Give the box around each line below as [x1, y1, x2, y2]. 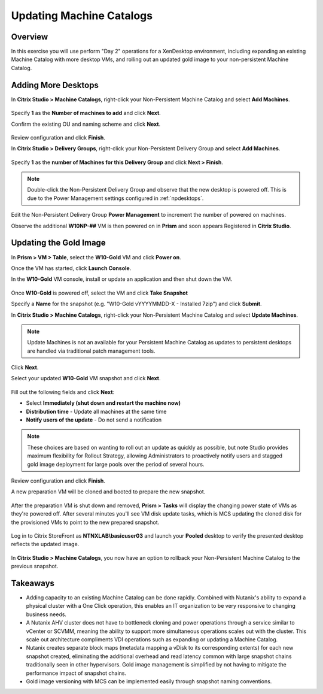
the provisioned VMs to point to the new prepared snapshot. [11, 519, 160, 526]
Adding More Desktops [11, 80, 99, 90]
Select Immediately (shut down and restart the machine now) [26, 399, 181, 407]
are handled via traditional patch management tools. [27, 347, 156, 354]
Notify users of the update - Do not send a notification [26, 416, 161, 423]
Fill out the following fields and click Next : [11, 388, 115, 395]
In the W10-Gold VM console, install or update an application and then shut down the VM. [11, 275, 233, 283]
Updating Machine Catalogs [11, 9, 153, 22]
